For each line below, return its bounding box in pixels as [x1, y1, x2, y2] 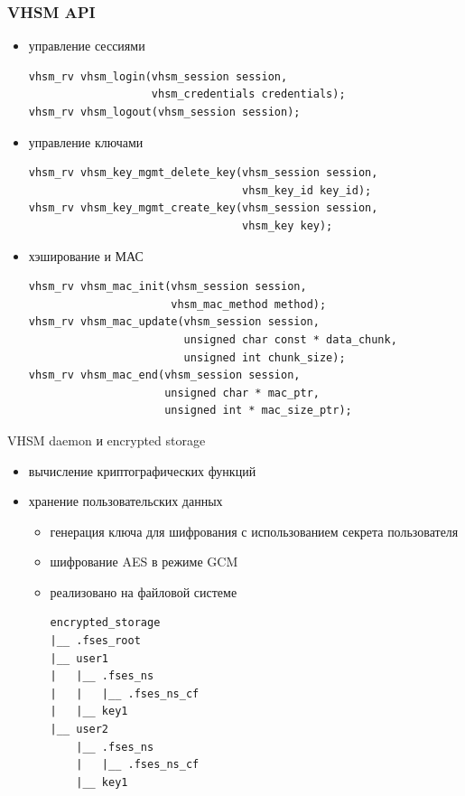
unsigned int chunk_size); [183, 351, 346, 364]
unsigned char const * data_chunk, [183, 332, 397, 346]
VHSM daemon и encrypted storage [7, 430, 206, 449]
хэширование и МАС [28, 246, 144, 265]
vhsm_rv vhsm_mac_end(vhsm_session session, [28, 369, 301, 382]
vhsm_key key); [242, 219, 333, 232]
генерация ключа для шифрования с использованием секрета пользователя [50, 521, 459, 540]
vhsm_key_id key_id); [242, 183, 372, 197]
